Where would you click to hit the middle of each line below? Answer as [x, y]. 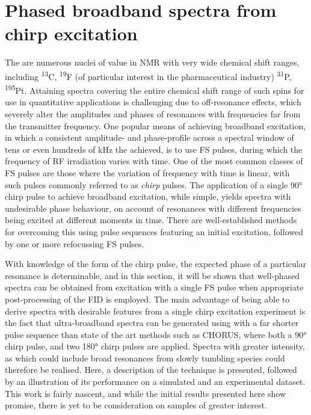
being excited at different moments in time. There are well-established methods [151, 220]
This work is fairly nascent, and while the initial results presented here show [145, 393]
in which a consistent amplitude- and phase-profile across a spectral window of [149, 137]
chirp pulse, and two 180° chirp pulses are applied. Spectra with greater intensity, [155, 346]
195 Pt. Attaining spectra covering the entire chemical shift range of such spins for [155, 89]
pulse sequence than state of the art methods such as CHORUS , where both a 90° [156, 334]
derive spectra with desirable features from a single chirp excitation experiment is [155, 311]
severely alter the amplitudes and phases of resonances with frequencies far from [153, 114]
